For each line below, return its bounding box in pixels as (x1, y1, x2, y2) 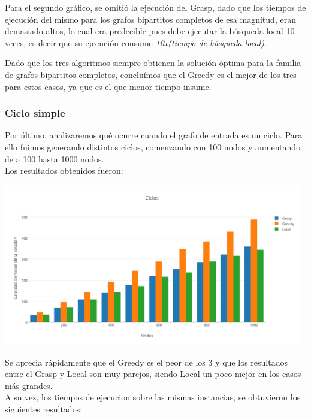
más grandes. (5, 379, 53, 391)
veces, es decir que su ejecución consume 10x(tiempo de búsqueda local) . (5, 36, 267, 49)
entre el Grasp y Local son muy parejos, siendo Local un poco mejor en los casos (5, 367, 301, 380)
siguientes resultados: (5, 402, 83, 415)
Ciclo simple (5, 105, 65, 120)
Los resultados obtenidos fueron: (5, 164, 123, 177)
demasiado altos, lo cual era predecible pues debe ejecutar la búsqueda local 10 (5, 25, 295, 37)
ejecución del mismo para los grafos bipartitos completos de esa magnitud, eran (5, 13, 296, 25)
